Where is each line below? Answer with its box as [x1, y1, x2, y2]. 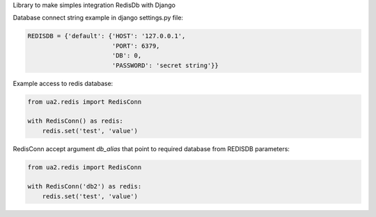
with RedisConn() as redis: [27, 117, 123, 125]
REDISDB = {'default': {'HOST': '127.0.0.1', [27, 32, 186, 40]
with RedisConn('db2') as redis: [27, 182, 142, 191]
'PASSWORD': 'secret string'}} [111, 61, 219, 69]
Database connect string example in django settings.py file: [13, 14, 184, 22]
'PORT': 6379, [111, 42, 160, 50]
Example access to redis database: [13, 79, 113, 87]
